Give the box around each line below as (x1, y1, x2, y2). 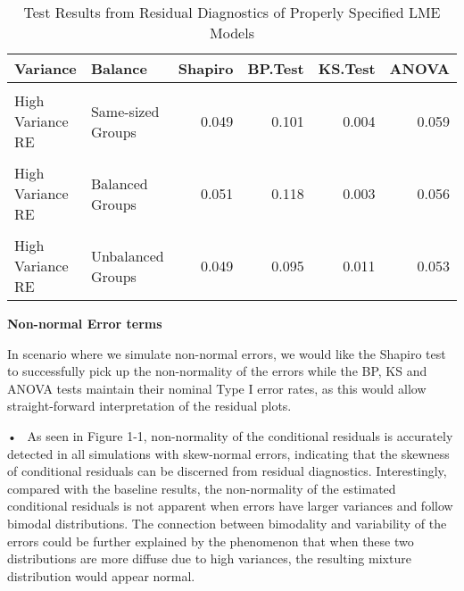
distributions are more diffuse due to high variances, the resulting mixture (7, 549, 411, 568)
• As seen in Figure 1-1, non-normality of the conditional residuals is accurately (7, 426, 453, 445)
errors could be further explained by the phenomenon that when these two (7, 531, 414, 550)
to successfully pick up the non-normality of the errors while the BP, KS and (7, 362, 427, 380)
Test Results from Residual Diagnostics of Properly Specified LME (23, 2, 441, 22)
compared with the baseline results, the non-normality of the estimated (7, 479, 396, 497)
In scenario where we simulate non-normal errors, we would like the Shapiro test (7, 344, 446, 362)
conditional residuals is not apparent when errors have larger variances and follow (7, 496, 453, 515)
